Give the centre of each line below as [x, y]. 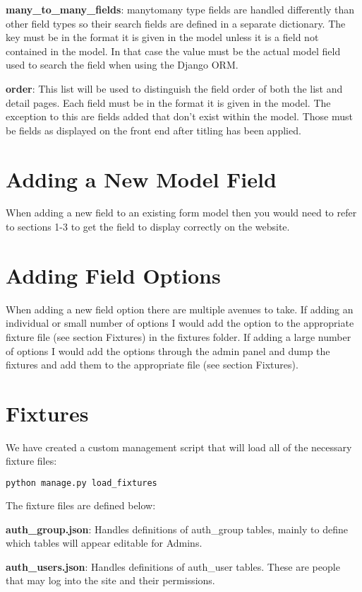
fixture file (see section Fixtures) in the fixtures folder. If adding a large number [179, 336]
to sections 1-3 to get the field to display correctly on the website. [148, 227]
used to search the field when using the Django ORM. [122, 65]
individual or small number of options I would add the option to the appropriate [180, 323]
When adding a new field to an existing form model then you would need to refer [181, 213]
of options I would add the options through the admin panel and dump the [168, 350]
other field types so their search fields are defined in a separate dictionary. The [176, 23]
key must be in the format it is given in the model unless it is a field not [162, 37]
